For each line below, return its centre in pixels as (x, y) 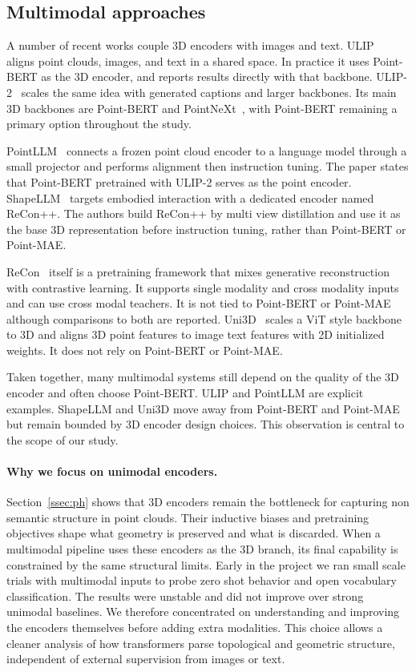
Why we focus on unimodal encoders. (112, 471)
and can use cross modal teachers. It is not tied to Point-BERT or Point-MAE (199, 303)
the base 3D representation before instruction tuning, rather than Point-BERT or (206, 229)
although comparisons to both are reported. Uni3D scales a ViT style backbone (204, 318)
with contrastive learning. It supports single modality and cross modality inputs (203, 287)
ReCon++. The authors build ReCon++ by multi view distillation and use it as (204, 213)
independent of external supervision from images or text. (146, 659)
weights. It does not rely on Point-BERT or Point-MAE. (145, 350)
